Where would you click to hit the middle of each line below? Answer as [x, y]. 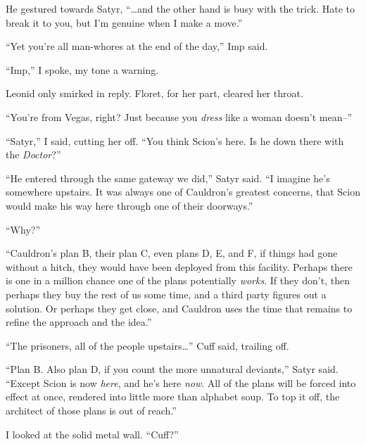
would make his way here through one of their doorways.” [130, 205]
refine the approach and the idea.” [79, 322]
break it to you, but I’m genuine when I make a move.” [124, 22]
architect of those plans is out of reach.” [91, 411]
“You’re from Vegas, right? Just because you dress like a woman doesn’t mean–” [179, 116]
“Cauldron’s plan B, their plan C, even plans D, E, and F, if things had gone [172, 253]
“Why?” [23, 229]
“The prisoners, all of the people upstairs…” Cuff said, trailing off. [147, 345]
